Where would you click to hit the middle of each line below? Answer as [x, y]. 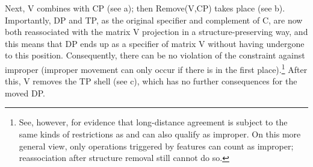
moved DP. [25, 93]
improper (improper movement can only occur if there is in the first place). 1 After [156, 68]
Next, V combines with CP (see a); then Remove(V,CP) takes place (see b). [145, 8]
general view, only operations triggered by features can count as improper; [156, 146]
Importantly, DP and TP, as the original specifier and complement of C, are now [154, 20]
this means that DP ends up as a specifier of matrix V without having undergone [155, 43]
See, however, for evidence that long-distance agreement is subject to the [153, 122]
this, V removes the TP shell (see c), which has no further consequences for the [151, 81]
